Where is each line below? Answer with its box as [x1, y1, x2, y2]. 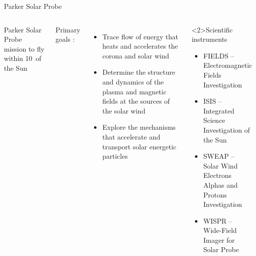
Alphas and [203, 179, 238, 190]
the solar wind [102, 105, 146, 115]
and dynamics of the [102, 76, 164, 86]
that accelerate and [102, 131, 160, 142]
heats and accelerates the [102, 41, 178, 51]
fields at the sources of [102, 96, 170, 106]
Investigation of [203, 124, 250, 135]
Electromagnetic [203, 60, 253, 70]
